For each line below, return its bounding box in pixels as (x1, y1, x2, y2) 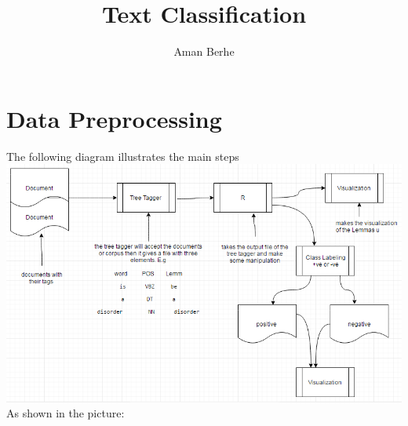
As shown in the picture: (6, 405, 125, 421)
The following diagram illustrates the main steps (6, 147, 239, 164)
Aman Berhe (173, 43, 235, 60)
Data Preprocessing (6, 102, 222, 134)
